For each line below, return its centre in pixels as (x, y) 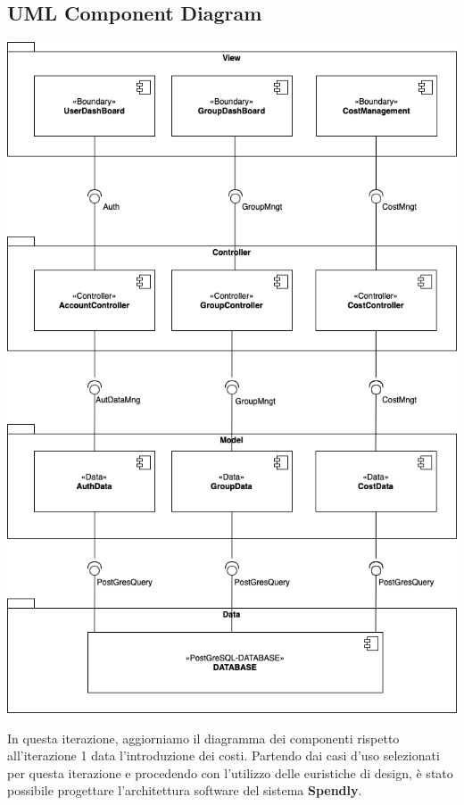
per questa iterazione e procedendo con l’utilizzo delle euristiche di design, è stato (230, 772)
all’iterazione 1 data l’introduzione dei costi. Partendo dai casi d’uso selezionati (224, 755)
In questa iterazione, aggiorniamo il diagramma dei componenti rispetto (203, 738)
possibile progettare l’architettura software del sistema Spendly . (185, 790)
